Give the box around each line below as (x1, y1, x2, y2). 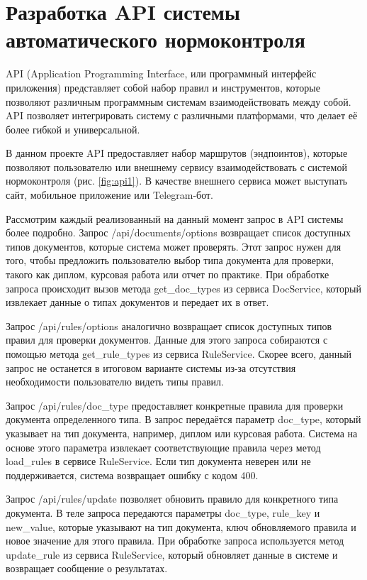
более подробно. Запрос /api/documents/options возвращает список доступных (6, 225, 351, 240)
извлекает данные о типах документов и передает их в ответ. (6, 295, 269, 310)
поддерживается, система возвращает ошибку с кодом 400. (6, 467, 259, 482)
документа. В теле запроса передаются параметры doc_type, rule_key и (6, 505, 320, 520)
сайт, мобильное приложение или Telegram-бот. (6, 187, 213, 202)
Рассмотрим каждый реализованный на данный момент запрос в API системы (6, 211, 344, 226)
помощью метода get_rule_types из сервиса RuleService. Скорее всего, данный (6, 346, 352, 361)
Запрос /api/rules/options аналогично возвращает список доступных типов (6, 318, 332, 333)
